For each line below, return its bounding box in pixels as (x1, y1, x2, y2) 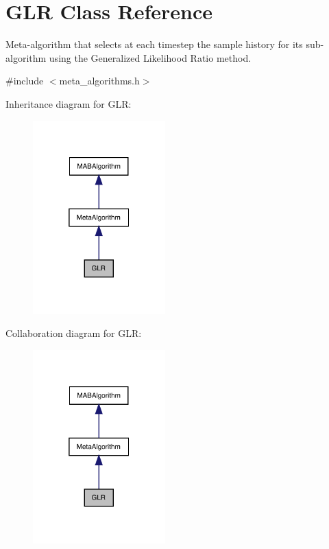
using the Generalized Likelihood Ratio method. (49, 50, 252, 65)
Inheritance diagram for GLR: (5, 96, 132, 110)
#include (5, 73, 44, 88)
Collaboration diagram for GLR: (5, 326, 142, 340)
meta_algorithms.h (59, 73, 140, 88)
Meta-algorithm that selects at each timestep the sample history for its (5, 37, 303, 51)
